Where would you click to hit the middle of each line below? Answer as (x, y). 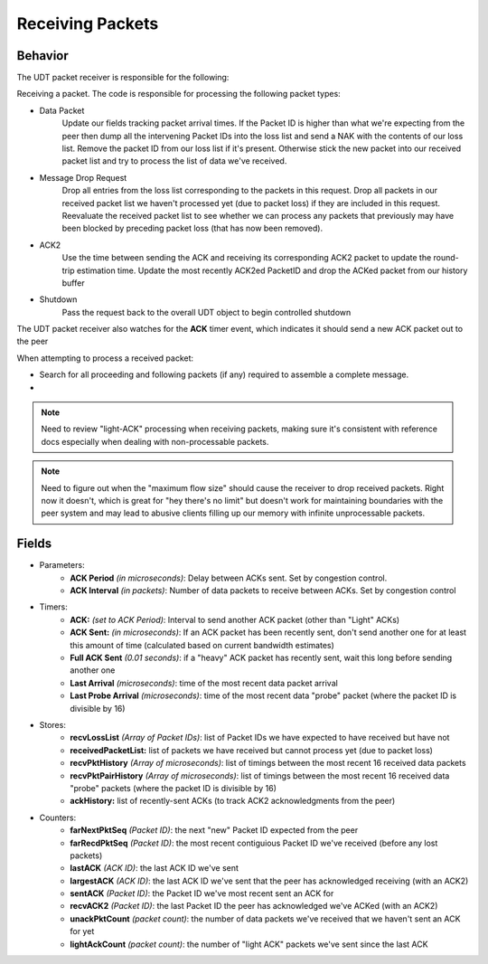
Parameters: (62, 565)
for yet (82, 931)
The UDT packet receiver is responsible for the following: (123, 78)
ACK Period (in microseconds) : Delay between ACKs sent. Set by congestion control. (229, 578)
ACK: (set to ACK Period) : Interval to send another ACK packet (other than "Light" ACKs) (235, 619)
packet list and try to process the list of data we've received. (174, 161)
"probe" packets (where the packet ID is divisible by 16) (174, 788)
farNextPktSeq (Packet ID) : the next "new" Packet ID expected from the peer (214, 830)
